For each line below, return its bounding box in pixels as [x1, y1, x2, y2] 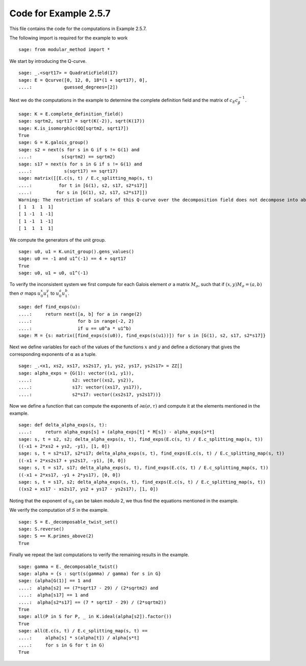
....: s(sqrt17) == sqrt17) [18, 169, 118, 174]
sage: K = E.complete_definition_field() [18, 111, 123, 117]
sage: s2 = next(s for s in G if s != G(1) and [18, 147, 140, 153]
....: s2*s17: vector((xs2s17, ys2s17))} [18, 391, 161, 397]
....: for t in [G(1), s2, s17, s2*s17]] [18, 182, 148, 188]
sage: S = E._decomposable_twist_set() [18, 519, 118, 525]
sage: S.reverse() [18, 526, 65, 532]
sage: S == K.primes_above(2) [18, 533, 94, 539]
